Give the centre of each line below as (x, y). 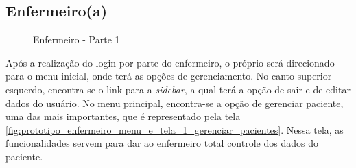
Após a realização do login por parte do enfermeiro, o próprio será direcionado (170, 62)
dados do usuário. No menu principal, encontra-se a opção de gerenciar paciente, (175, 103)
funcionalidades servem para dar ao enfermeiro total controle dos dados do (162, 143)
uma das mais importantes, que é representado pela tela (123, 116)
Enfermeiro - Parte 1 (76, 39)
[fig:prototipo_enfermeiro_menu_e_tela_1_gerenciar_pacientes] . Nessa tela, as (175, 129)
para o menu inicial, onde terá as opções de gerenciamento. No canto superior (169, 76)
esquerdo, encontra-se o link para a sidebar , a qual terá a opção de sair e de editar (178, 89)
